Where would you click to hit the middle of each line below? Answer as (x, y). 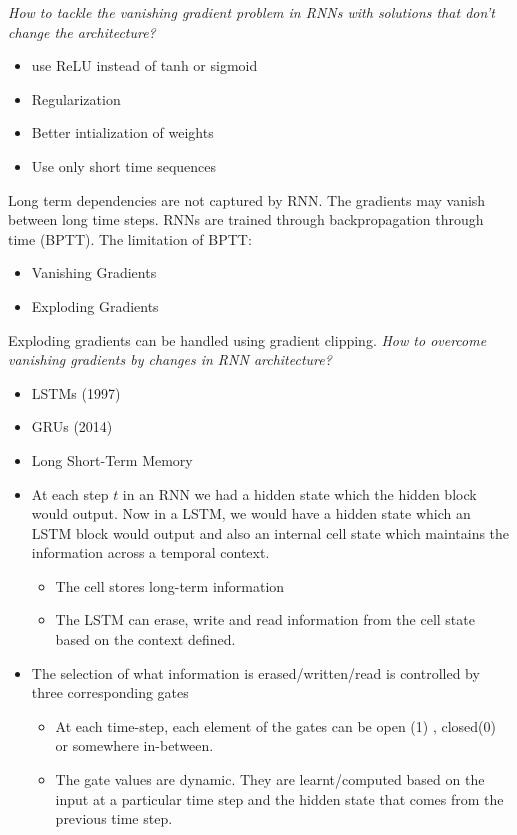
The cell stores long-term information (170, 585)
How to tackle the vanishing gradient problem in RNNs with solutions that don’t (251, 12)
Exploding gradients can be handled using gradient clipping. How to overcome (247, 339)
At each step (70, 493)
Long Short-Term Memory (112, 459)
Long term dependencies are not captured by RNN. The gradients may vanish (247, 199)
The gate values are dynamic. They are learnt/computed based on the (270, 779)
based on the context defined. (145, 639)
